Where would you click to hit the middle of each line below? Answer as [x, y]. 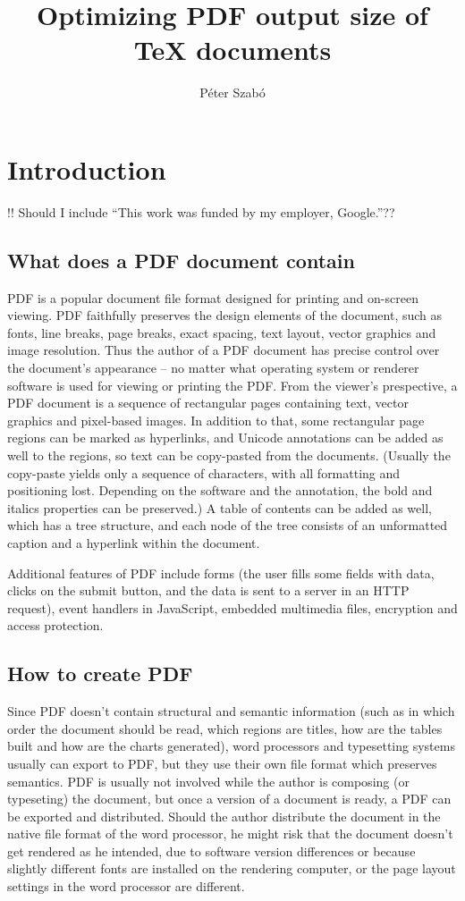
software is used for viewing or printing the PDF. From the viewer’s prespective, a [232, 385]
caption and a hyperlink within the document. [134, 542]
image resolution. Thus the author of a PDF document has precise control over [224, 350]
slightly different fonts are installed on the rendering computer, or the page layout [232, 868]
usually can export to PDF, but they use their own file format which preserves [222, 763]
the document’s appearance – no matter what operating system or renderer [213, 368]
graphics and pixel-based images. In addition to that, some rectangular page [216, 420]
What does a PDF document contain [181, 260]
